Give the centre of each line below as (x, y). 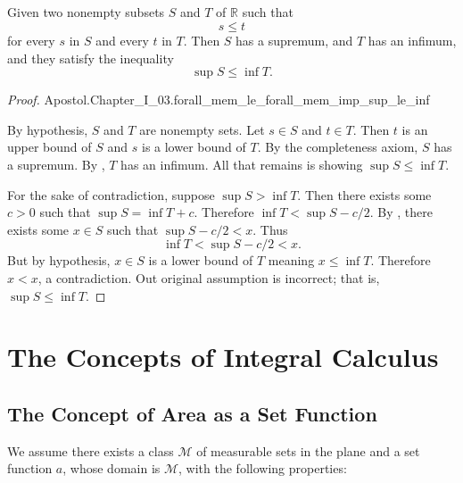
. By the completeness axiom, (338, 147)
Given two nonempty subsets (86, 12)
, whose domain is (112, 468)
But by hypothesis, (59, 260)
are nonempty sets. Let (202, 129)
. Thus (270, 229)
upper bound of (50, 147)
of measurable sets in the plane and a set (308, 450)
